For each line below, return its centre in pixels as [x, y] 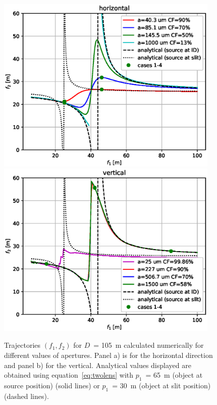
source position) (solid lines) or [52, 385]
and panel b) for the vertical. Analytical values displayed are [98, 365]
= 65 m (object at [174, 375]
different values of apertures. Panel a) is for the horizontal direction [108, 355]
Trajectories [22, 345]
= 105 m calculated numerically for [149, 345]
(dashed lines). [26, 396]
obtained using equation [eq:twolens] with [69, 375]
